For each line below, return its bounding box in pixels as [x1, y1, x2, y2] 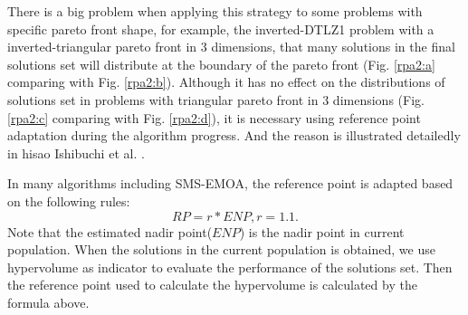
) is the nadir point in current [239, 222, 405, 241]
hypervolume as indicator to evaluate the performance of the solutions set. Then [7, 257, 453, 276]
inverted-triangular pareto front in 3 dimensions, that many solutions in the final [7, 37, 455, 56]
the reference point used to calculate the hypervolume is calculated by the [7, 275, 417, 294]
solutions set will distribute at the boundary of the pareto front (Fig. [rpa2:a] [7, 54, 435, 73]
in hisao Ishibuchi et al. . [7, 143, 145, 162]
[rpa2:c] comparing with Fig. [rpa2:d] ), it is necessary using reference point [7, 108, 421, 127]
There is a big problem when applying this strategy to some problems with [7, 2, 423, 20]
